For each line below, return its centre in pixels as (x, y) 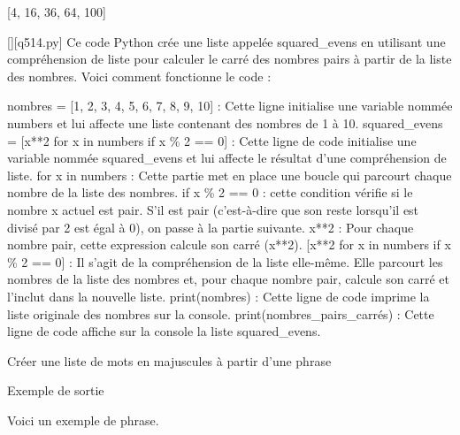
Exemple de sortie (56, 390)
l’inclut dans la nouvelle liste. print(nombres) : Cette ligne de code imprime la (218, 296)
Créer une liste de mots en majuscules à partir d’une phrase (169, 360)
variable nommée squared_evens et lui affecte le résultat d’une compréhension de (227, 158)
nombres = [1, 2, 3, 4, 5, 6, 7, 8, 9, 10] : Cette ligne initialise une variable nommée (230, 106)
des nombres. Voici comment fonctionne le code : (139, 76)
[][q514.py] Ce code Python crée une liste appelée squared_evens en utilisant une (226, 41)
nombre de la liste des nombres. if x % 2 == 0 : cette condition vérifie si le (210, 192)
